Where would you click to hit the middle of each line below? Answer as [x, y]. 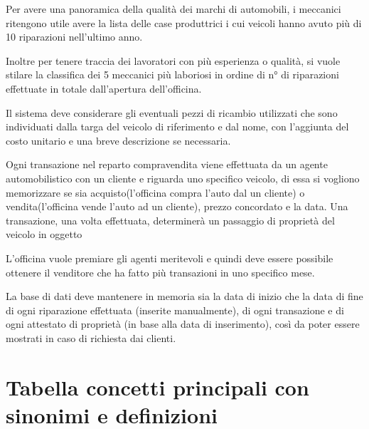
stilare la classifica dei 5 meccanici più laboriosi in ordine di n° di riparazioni [172, 74]
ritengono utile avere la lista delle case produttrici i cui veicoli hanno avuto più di [184, 22]
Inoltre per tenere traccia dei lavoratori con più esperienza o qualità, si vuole [173, 60]
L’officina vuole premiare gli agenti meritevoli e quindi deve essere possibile [170, 258]
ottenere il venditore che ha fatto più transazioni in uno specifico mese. [160, 272]
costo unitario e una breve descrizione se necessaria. [118, 140]
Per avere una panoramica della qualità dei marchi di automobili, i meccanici [173, 9]
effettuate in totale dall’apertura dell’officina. [104, 88]
